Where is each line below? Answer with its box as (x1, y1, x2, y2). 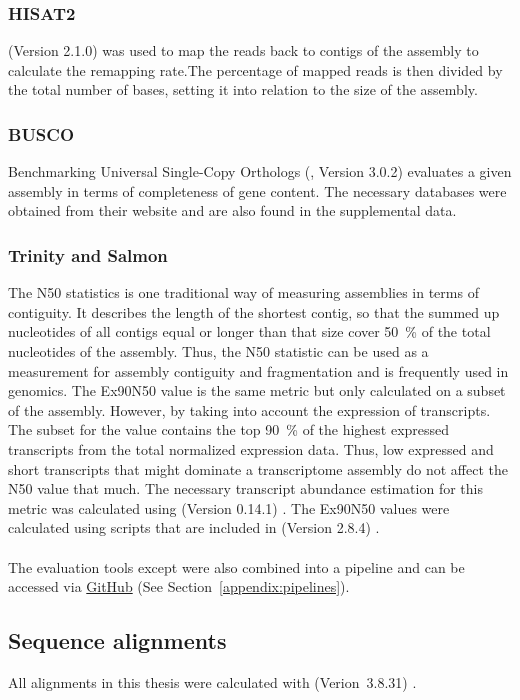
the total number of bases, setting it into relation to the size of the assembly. (8, 79, 478, 100)
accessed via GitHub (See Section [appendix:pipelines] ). (8, 576, 350, 597)
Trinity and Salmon (8, 242, 168, 267)
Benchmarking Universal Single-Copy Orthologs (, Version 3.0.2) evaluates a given (8, 161, 512, 182)
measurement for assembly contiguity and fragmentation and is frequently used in (8, 360, 509, 381)
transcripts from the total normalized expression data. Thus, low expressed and (8, 438, 494, 459)
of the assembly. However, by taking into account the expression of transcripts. (8, 399, 491, 420)
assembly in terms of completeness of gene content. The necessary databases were (8, 180, 507, 201)
